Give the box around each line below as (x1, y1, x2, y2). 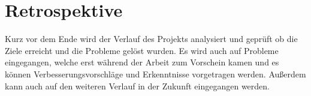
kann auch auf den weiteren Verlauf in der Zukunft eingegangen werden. (5, 79, 270, 92)
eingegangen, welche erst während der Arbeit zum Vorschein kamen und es (5, 56, 279, 68)
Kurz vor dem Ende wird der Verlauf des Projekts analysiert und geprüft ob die (5, 32, 298, 45)
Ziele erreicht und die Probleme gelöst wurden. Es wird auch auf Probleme (5, 44, 279, 56)
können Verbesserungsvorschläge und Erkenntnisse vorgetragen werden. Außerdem (5, 67, 306, 80)
